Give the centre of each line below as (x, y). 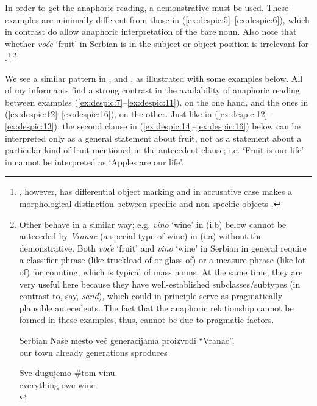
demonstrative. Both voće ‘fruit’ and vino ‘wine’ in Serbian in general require (163, 248)
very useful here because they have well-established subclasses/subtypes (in (160, 284)
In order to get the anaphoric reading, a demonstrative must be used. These (147, 7)
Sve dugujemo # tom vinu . (68, 373)
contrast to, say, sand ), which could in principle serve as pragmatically (151, 296)
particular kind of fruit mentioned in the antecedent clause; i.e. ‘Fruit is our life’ (155, 150)
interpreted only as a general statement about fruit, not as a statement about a (153, 138)
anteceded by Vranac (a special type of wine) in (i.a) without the (141, 236)
